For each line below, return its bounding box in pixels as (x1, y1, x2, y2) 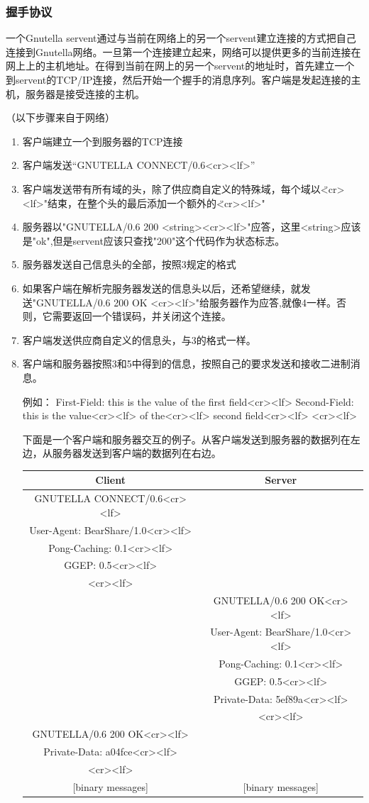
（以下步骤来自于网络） (6, 110, 115, 125)
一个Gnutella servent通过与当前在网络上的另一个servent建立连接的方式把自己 (6, 31, 356, 45)
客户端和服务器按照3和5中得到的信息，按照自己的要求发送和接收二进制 (22, 356, 351, 371)
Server (265, 472, 297, 487)
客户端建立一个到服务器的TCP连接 (22, 133, 183, 148)
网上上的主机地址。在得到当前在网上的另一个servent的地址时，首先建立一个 (6, 58, 355, 73)
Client (95, 472, 126, 487)
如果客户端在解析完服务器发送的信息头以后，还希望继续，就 (22, 280, 301, 295)
